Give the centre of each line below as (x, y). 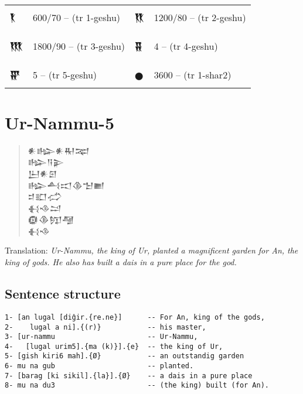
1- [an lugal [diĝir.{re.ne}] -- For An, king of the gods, (135, 317)
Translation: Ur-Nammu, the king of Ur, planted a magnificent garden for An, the (151, 250)
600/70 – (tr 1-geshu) (77, 17)
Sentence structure (63, 294)
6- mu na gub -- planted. (99, 366)
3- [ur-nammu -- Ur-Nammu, (101, 337)
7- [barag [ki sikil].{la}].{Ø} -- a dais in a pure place (129, 376)
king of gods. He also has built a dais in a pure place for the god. (121, 262)
